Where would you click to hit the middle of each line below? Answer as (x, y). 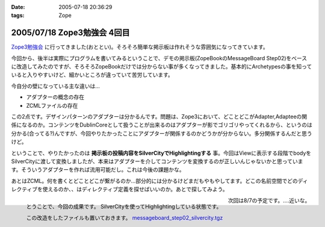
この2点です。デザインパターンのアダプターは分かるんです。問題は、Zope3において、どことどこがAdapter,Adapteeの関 (159, 117)
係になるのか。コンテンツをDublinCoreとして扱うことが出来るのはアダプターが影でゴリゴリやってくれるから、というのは (162, 125)
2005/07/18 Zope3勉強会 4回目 (70, 33)
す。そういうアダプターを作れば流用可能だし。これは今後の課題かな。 (98, 170)
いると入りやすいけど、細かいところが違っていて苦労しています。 (92, 75)
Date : (18, 7)
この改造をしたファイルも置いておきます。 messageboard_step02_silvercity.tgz (125, 217)
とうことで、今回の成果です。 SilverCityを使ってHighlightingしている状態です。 (124, 207)
